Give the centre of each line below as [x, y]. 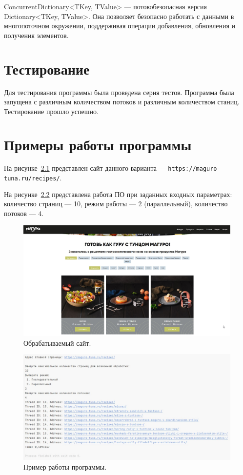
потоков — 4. [24, 213]
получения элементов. [36, 35]
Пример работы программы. [65, 466]
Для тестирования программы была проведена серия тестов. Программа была [119, 92]
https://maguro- [194, 169]
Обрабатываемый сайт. [57, 343]
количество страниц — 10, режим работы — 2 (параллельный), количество [116, 204]
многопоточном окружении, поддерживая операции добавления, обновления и [120, 26]
